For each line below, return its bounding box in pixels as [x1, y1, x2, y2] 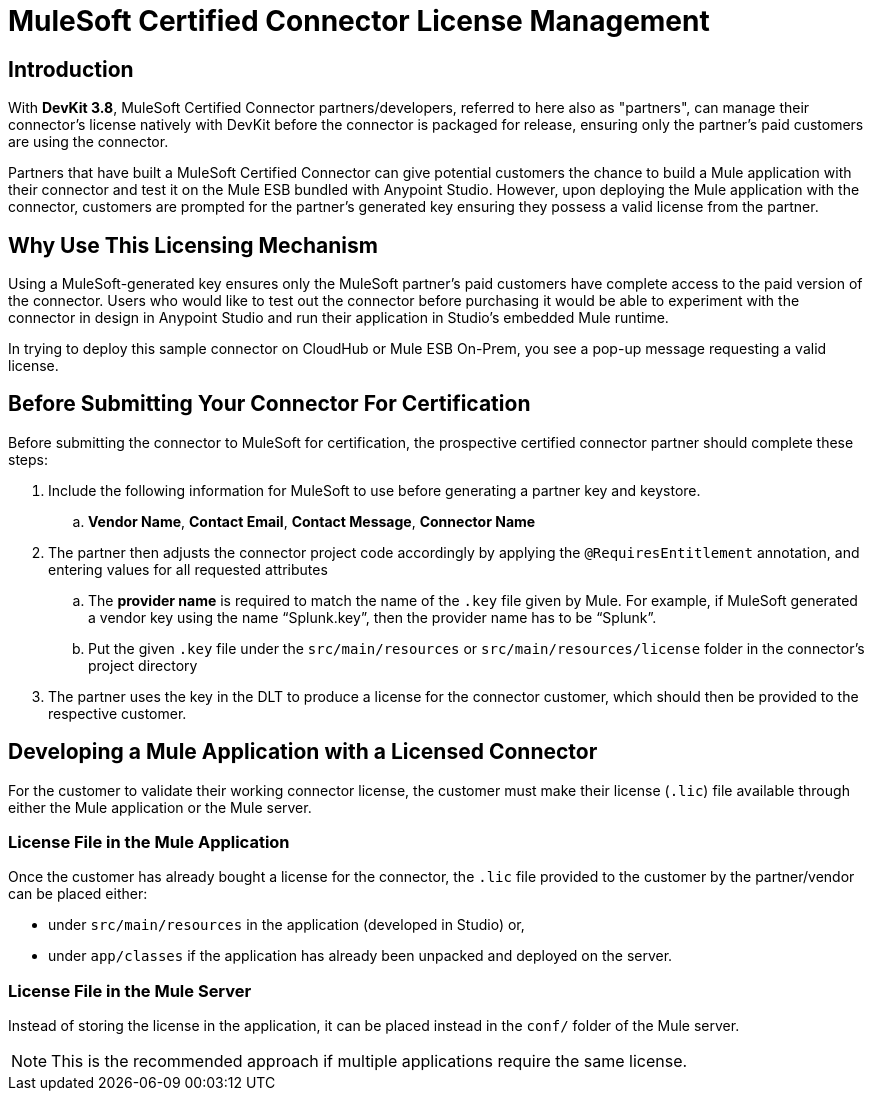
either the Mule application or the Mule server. [8, 798, 312, 816]
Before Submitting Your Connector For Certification [8, 391, 531, 417]
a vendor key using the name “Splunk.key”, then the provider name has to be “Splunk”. [88, 608, 657, 626]
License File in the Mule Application [8, 832, 290, 853]
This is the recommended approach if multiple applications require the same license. [51, 1051, 688, 1072]
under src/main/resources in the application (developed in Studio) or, [48, 916, 525, 934]
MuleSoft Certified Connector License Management [8, 4, 710, 38]
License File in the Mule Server [8, 980, 252, 1001]
